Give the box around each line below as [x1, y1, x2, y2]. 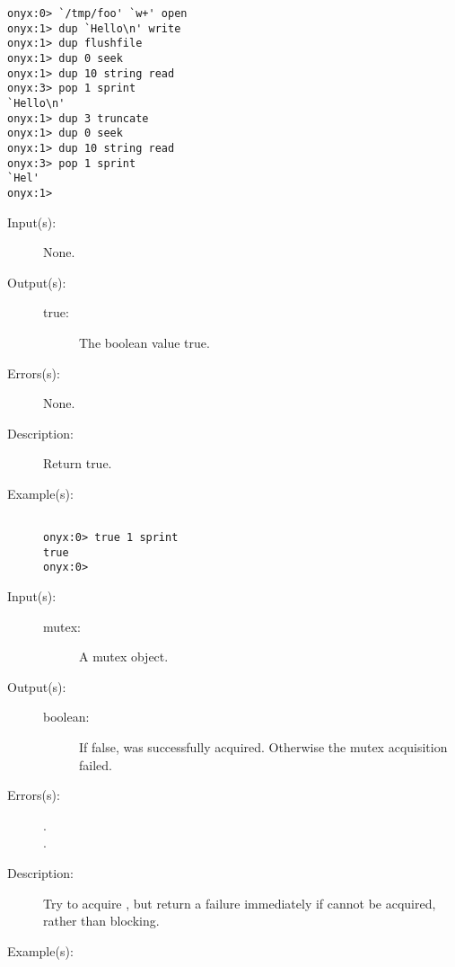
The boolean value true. [79, 333, 210, 351]
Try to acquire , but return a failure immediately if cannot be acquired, [43, 893, 436, 912]
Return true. [43, 454, 112, 473]
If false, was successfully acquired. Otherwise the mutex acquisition [79, 738, 448, 757]
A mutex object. [79, 647, 169, 666]
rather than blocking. [43, 911, 160, 930]
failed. [79, 755, 112, 774]
